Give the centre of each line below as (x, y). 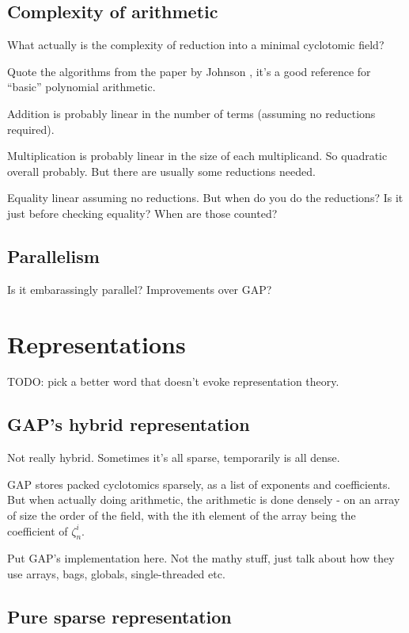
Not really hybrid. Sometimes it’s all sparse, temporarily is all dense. (174, 458)
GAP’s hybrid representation (129, 424)
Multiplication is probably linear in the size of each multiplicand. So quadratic (197, 156)
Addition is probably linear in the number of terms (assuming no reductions (191, 113)
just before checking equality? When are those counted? (142, 213)
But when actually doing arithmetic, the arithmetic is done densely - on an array (204, 500)
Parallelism (53, 255)
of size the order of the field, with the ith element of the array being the (182, 515)
